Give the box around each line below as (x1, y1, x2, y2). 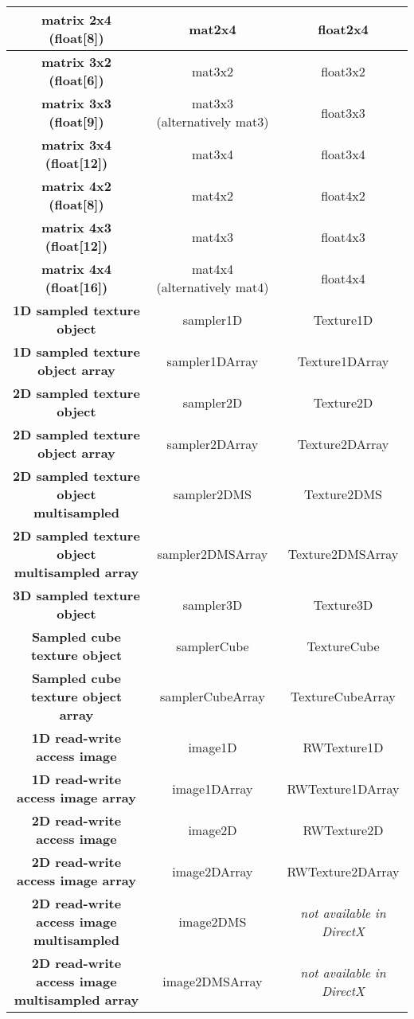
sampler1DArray (166, 351, 259, 370)
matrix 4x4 (41, 260, 112, 278)
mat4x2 (191, 185, 233, 205)
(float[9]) (49, 112, 104, 131)
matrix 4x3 (41, 218, 112, 236)
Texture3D (313, 595, 373, 614)
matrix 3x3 (41, 94, 112, 112)
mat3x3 (191, 94, 233, 112)
